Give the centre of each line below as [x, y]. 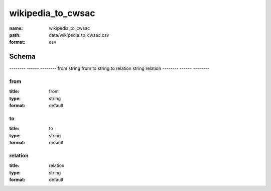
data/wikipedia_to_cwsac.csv [79, 35]
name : [16, 28]
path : [15, 35]
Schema [23, 57]
